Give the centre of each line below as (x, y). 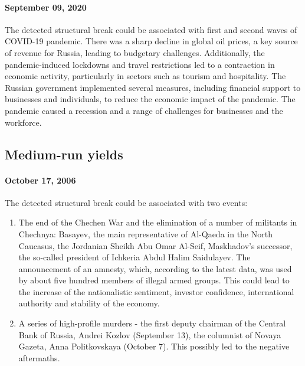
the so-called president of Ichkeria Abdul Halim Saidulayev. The (135, 257)
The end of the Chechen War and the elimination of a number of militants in (158, 222)
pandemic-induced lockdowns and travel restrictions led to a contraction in (140, 64)
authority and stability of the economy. (89, 303)
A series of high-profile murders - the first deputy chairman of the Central (152, 323)
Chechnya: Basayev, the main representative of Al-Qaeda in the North (145, 233)
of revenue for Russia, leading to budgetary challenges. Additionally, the (135, 52)
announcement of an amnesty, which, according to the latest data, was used (155, 268)
